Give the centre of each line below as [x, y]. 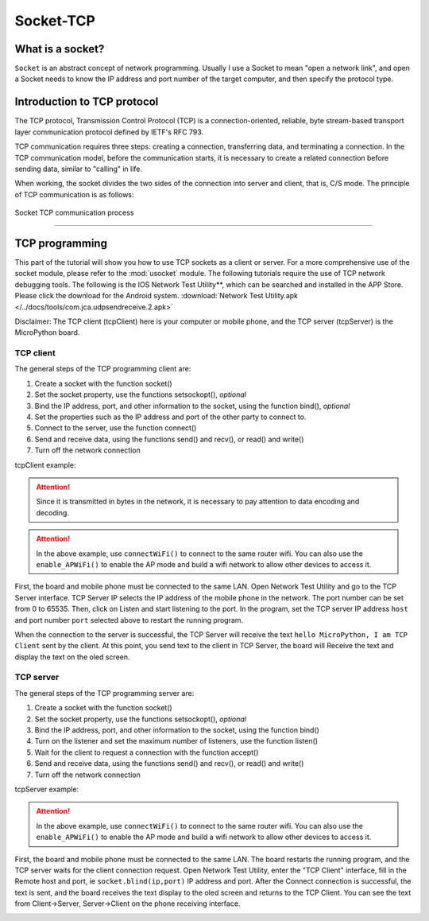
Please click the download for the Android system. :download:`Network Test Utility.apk [156, 296]
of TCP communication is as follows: [74, 194]
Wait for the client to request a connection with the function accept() [147, 752]
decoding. [52, 512]
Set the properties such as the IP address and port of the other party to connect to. [170, 417]
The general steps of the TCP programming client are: [103, 369]
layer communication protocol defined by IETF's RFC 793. [109, 132]
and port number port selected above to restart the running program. [129, 620]
